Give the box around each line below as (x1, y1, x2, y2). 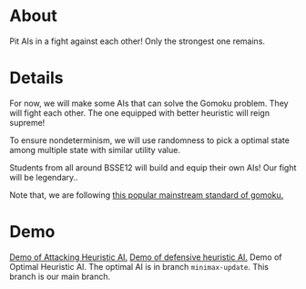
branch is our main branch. (9, 271, 111, 282)
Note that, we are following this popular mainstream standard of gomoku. (9, 189, 284, 201)
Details (9, 67, 64, 88)
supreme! (9, 117, 46, 128)
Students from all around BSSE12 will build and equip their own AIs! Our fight (9, 161, 297, 173)
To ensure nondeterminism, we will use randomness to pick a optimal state (9, 134, 290, 146)
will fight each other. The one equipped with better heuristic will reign (9, 107, 270, 119)
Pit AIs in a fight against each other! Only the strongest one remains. (9, 36, 266, 46)
